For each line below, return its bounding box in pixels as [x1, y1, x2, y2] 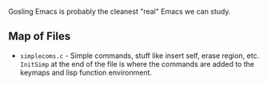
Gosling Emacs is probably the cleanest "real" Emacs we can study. [8, 7, 231, 16]
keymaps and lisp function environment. [19, 68, 153, 77]
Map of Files [8, 29, 71, 43]
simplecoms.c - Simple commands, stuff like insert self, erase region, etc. [19, 51, 260, 60]
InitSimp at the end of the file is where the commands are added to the [19, 59, 254, 68]
